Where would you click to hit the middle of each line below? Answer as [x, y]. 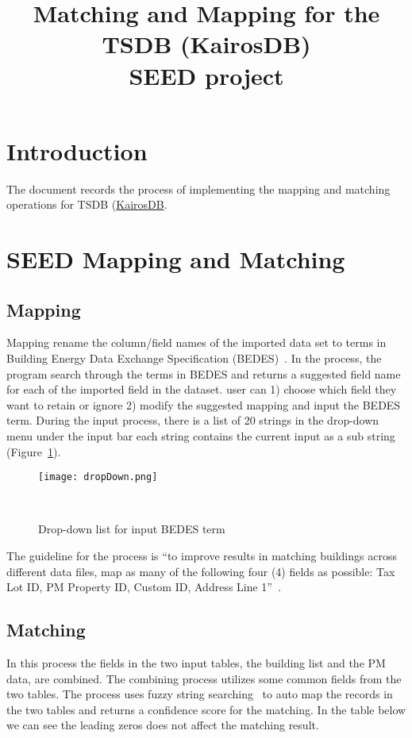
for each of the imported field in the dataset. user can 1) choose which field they [202, 389]
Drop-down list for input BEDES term [132, 529]
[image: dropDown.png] [98, 477]
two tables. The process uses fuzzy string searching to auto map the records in [200, 694]
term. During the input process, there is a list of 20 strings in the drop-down [193, 420]
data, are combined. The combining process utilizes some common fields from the [204, 678]
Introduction [77, 150]
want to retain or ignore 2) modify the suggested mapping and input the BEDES [204, 404]
